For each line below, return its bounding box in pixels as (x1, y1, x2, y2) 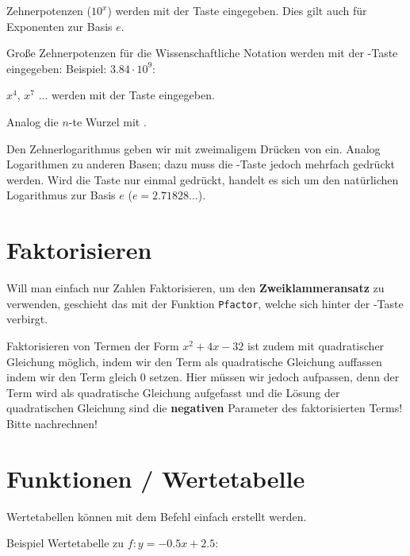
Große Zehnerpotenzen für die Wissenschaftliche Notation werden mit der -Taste (6, 44, 398, 61)
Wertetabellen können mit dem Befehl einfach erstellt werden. (6, 508, 307, 524)
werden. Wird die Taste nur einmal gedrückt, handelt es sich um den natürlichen (6, 171, 399, 187)
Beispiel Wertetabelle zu (6, 535, 125, 551)
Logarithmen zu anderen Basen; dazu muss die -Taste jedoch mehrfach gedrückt (6, 156, 396, 172)
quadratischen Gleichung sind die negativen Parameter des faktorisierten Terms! (6, 400, 403, 416)
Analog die (6, 113, 59, 129)
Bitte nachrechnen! (6, 415, 98, 431)
